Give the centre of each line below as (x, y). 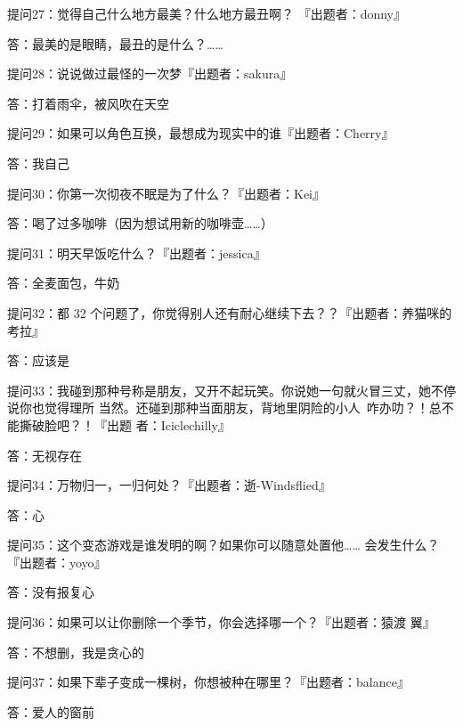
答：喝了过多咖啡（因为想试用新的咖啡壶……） (140, 223)
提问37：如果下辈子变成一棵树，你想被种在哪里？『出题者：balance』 (208, 682)
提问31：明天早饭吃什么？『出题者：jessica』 (137, 253)
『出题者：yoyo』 (57, 562)
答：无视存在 (45, 455)
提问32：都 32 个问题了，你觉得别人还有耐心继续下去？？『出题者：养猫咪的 (230, 312)
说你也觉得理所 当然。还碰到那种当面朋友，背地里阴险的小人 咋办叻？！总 (224, 408)
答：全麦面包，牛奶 (63, 283)
